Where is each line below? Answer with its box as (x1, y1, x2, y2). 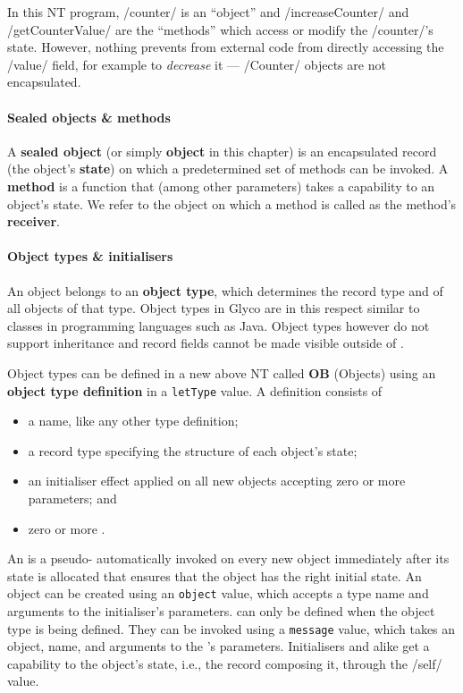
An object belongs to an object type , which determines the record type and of (7, 281, 443, 300)
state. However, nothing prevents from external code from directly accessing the (7, 38, 444, 56)
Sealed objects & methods (7, 107, 171, 126)
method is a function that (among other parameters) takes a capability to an (7, 176, 435, 195)
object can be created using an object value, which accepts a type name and (7, 584, 429, 603)
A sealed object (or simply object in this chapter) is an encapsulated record (7, 141, 437, 160)
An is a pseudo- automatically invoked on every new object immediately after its (7, 549, 450, 568)
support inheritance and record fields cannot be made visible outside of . (7, 334, 404, 352)
